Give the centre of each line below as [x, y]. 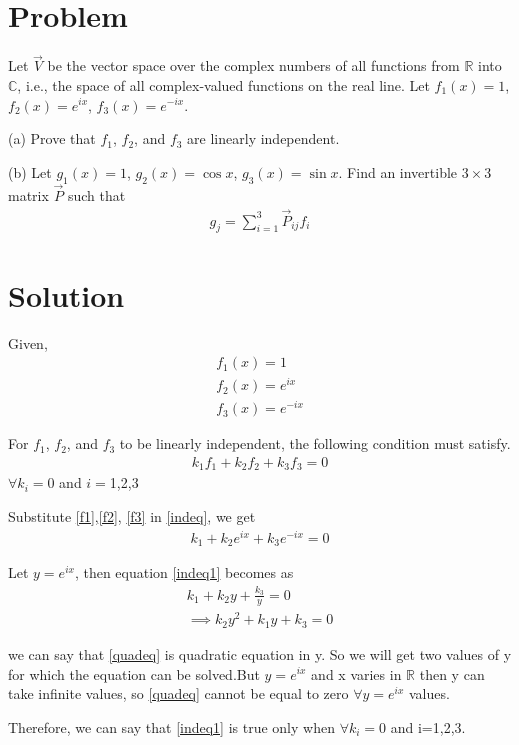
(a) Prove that [52, 138]
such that [96, 194]
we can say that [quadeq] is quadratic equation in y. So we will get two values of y [260, 653]
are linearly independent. [263, 138]
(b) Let [30, 171]
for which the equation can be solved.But [134, 673]
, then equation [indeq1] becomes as [184, 572]
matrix [28, 194]
